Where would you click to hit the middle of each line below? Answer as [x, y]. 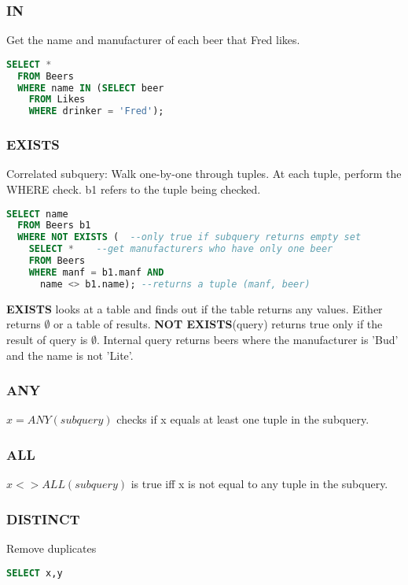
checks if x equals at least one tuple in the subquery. [243, 419]
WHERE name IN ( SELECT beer [91, 88]
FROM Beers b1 [54, 226]
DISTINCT [43, 518]
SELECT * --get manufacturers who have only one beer [181, 249]
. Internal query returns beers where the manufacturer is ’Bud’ [247, 339]
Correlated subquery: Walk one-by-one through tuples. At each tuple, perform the [204, 174]
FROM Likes [57, 100]
